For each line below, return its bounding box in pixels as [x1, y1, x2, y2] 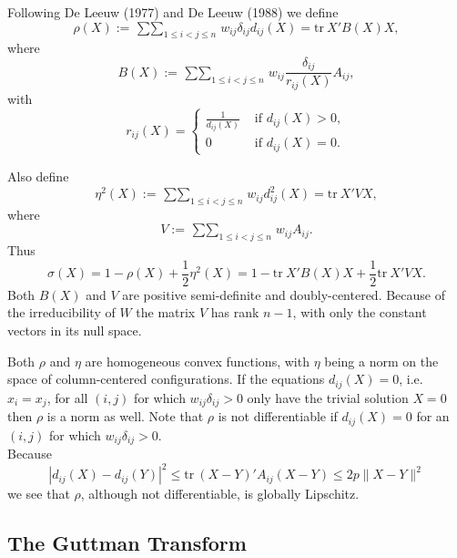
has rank [210, 303, 259, 322]
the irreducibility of [7, 303, 116, 322]
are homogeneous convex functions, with [85, 351, 310, 370]
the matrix [136, 303, 196, 322]
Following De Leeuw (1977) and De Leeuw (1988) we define [7, 3, 339, 21]
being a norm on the [324, 351, 439, 370]
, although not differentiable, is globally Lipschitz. [80, 484, 360, 503]
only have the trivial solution [247, 387, 409, 407]
